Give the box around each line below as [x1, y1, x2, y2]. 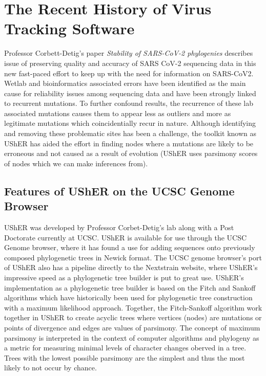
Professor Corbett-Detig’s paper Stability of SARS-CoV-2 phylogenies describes [4, 48, 253, 58]
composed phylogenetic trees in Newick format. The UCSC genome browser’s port [4, 252, 262, 262]
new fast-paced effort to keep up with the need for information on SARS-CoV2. [4, 68, 254, 78]
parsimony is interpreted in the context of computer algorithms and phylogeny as [4, 332, 259, 343]
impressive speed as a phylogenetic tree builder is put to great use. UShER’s [4, 272, 244, 282]
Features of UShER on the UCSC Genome [4, 183, 235, 198]
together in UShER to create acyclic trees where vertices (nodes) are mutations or [4, 312, 262, 323]
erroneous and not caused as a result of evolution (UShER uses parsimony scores [4, 148, 258, 159]
